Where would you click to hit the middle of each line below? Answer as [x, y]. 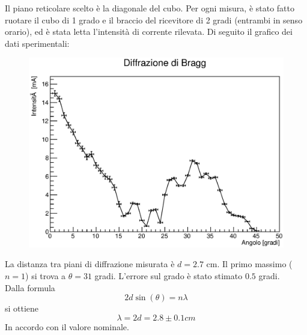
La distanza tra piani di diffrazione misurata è [90, 264]
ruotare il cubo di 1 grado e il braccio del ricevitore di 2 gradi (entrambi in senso [154, 20]
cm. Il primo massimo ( [249, 264]
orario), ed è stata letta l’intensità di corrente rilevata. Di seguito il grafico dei [149, 32]
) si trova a [46, 276]
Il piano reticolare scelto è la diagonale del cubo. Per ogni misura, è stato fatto [150, 8]
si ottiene [22, 308]
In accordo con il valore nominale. [67, 326]
